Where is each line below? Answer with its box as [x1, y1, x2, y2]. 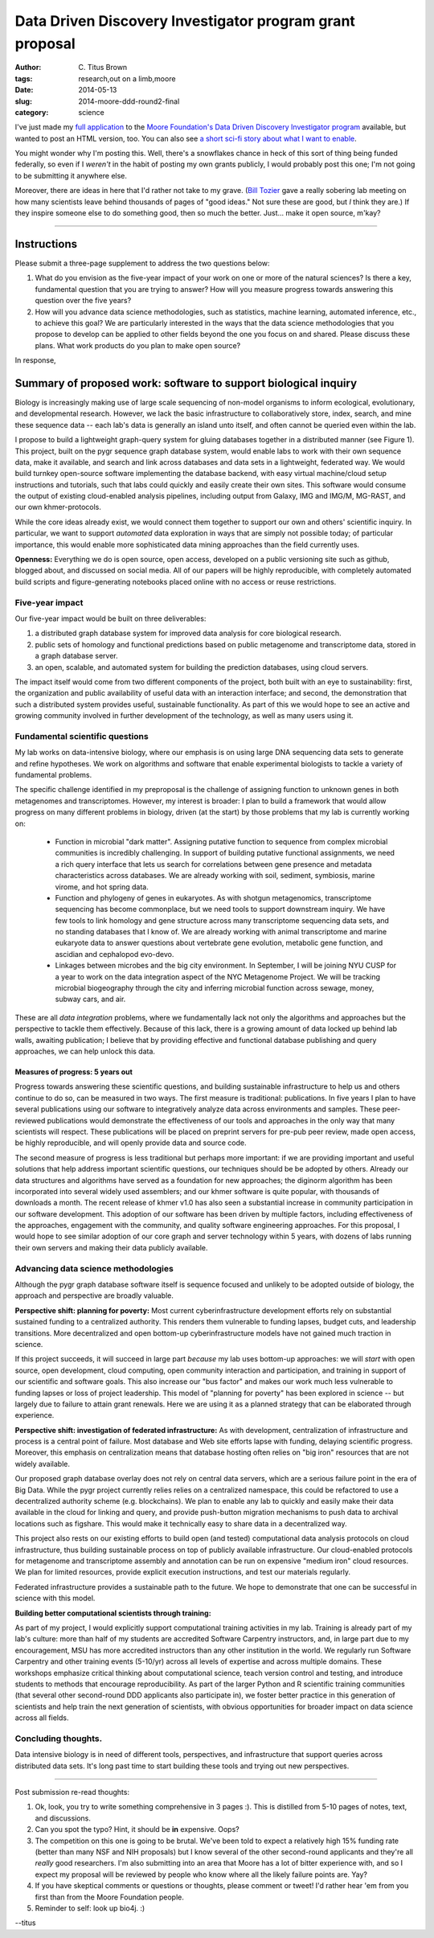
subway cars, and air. [55, 994, 126, 1004]
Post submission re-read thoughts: [14, 1787, 130, 1796]
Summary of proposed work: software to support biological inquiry [14, 376, 358, 390]
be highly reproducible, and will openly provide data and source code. [14, 1138, 247, 1148]
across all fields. [14, 1713, 69, 1722]
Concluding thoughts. [14, 1733, 103, 1744]
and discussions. [35, 1813, 92, 1823]
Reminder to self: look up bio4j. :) [35, 1903, 145, 1913]
